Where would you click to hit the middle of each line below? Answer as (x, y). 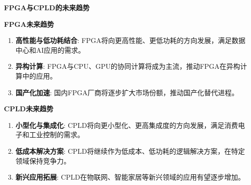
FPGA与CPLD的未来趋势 (47, 7)
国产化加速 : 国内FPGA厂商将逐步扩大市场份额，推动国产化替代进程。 (127, 92)
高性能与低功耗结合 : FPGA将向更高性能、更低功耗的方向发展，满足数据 (130, 40)
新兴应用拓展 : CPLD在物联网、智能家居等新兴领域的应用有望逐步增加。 (130, 177)
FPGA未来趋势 (29, 24)
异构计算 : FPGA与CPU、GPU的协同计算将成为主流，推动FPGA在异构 (128, 66)
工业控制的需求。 (57, 134)
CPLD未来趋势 (29, 109)
